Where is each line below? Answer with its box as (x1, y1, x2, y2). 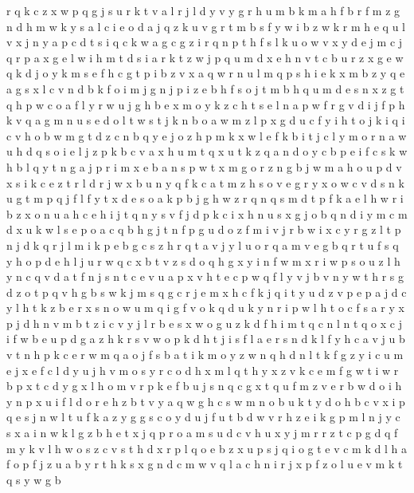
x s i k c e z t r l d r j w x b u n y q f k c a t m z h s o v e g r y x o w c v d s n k (6, 174, 404, 191)
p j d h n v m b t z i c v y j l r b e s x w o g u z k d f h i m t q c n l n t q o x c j (6, 314, 402, 331)
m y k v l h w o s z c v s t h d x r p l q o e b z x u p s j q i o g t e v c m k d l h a (6, 440, 407, 456)
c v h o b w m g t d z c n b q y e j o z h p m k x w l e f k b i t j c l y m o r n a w (6, 127, 407, 144)
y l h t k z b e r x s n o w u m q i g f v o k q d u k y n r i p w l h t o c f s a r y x (6, 299, 404, 316)
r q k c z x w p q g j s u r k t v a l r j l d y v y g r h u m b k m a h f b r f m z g (6, 2, 400, 18)
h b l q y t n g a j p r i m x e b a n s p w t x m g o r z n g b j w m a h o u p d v (6, 158, 402, 175)
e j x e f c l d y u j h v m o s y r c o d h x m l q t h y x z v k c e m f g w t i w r (6, 361, 399, 378)
